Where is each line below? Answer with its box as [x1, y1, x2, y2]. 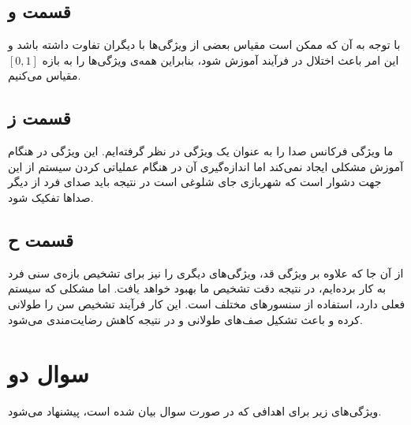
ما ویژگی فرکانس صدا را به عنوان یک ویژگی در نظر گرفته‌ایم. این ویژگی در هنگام [8, 143, 394, 159]
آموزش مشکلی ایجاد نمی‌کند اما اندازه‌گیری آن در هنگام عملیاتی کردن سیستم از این [8, 158, 404, 174]
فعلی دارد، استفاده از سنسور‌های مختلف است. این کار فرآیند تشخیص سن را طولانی [8, 295, 405, 311]
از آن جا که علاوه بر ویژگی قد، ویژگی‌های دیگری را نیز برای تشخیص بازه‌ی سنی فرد [8, 264, 404, 281]
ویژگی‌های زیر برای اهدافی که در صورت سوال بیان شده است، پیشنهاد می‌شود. [8, 403, 382, 419]
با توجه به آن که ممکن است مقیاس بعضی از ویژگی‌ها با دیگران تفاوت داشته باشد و [8, 36, 401, 53]
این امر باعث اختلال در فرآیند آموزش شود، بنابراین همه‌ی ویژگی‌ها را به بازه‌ [42, 51, 399, 68]
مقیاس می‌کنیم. [8, 67, 81, 84]
